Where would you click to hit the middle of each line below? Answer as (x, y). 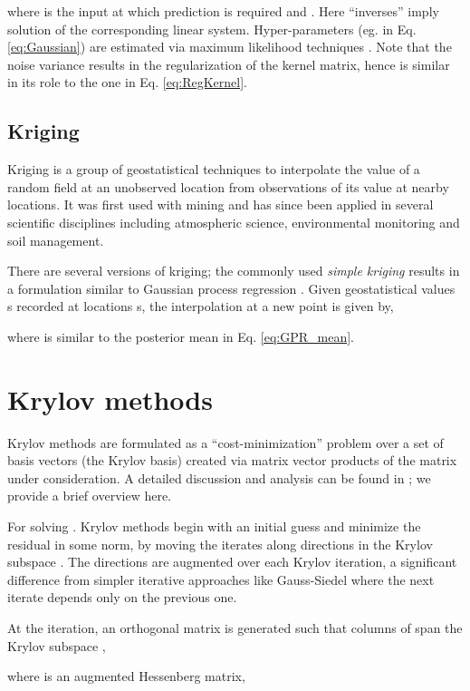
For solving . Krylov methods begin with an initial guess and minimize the (214, 526)
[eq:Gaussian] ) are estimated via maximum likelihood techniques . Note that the (230, 47)
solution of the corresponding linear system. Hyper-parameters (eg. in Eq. (212, 29)
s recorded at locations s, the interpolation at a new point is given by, (201, 306)
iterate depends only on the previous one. (122, 597)
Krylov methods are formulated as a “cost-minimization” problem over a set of (225, 442)
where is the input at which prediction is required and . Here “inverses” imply (223, 11)
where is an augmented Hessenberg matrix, (126, 676)
